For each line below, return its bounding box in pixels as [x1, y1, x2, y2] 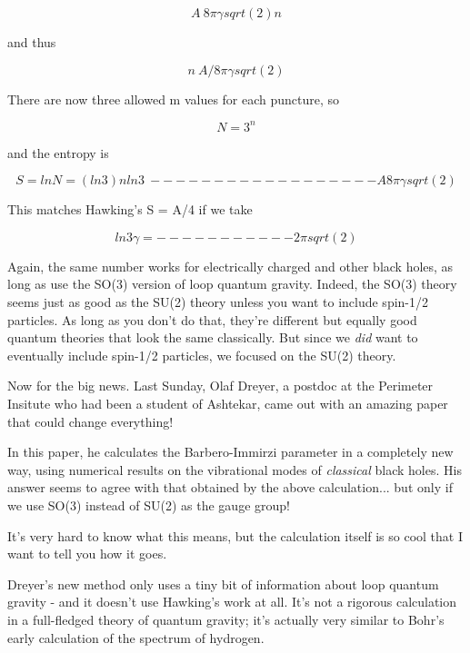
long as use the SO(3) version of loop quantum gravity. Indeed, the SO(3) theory [7, 274, 457, 293]
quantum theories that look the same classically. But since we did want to [7, 328, 418, 347]
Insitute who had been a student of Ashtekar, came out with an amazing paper [7, 394, 448, 413]
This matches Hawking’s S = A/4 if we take [7, 200, 253, 219]
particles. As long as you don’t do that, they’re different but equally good [7, 310, 417, 329]
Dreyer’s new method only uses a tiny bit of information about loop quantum [7, 574, 439, 593]
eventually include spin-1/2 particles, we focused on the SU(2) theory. [7, 345, 396, 364]
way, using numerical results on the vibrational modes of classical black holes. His [7, 460, 462, 479]
